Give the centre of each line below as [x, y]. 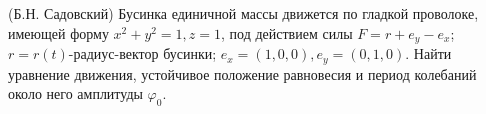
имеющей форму [58, 32]
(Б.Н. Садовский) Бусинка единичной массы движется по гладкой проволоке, [243, 13]
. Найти [428, 53]
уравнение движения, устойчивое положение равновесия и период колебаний [242, 73]
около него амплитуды [75, 93]
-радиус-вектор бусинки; [142, 53]
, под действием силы [287, 32]
